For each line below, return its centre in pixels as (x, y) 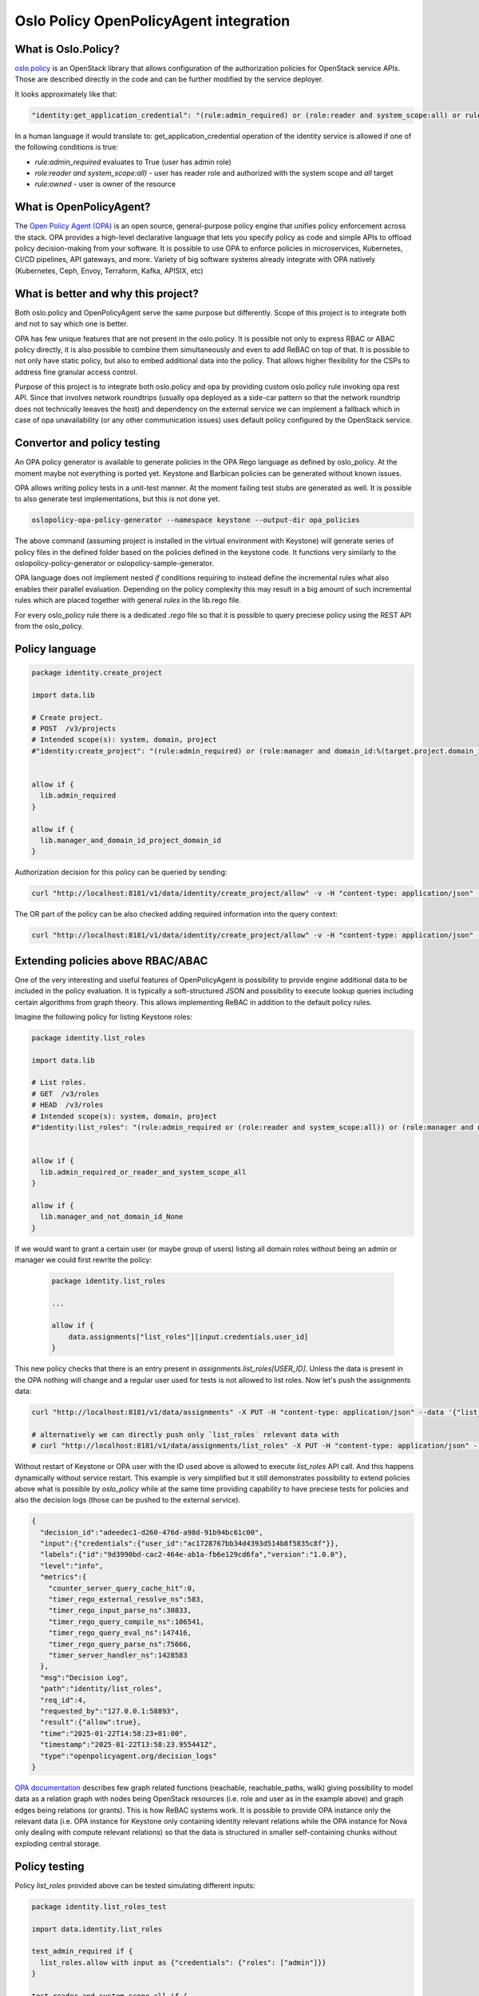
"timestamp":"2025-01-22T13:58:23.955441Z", (129, 1745)
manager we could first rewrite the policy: (83, 1259)
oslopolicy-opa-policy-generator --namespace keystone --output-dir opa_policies (196, 520)
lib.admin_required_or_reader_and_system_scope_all (143, 1172)
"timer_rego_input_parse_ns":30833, (120, 1610)
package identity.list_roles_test (99, 1907)
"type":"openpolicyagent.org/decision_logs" (129, 1756)
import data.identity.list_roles (97, 1929)
